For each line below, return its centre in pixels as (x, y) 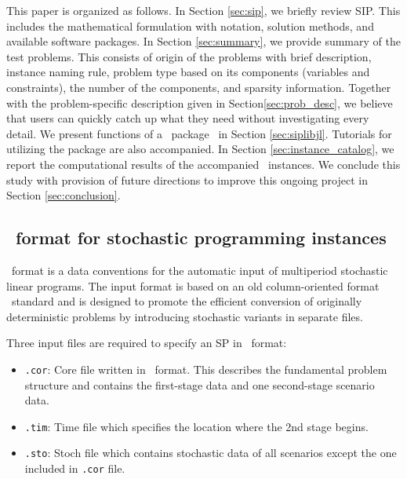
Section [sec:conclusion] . (64, 195)
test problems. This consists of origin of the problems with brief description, (189, 56)
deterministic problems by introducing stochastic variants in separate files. (185, 316)
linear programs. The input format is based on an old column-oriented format (193, 285)
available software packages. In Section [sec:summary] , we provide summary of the (203, 41)
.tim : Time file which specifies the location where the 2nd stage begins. (196, 426)
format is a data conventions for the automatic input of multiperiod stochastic (200, 270)
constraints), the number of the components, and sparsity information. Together (199, 87)
